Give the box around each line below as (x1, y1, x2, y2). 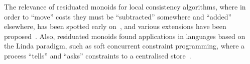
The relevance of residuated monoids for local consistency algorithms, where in (4, 1, 246, 11)
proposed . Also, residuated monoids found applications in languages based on (4, 30, 245, 41)
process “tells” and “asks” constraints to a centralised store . (4, 50, 191, 60)
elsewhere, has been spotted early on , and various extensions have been (4, 21, 226, 31)
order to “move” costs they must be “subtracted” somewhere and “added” (4, 11, 232, 21)
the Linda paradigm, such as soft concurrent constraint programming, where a (4, 40, 245, 51)
